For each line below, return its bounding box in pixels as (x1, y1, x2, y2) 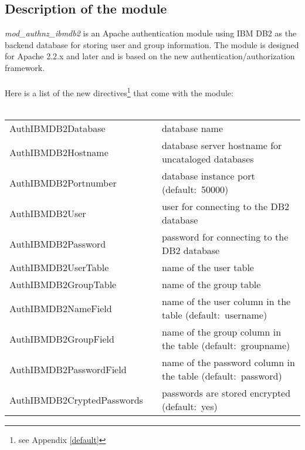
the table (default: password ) (161, 369, 282, 383)
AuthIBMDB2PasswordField (9, 362, 127, 376)
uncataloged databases (161, 152, 254, 166)
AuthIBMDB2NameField (9, 301, 112, 315)
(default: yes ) (161, 400, 218, 414)
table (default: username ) (161, 308, 267, 322)
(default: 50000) (161, 182, 229, 197)
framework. (5, 61, 45, 73)
